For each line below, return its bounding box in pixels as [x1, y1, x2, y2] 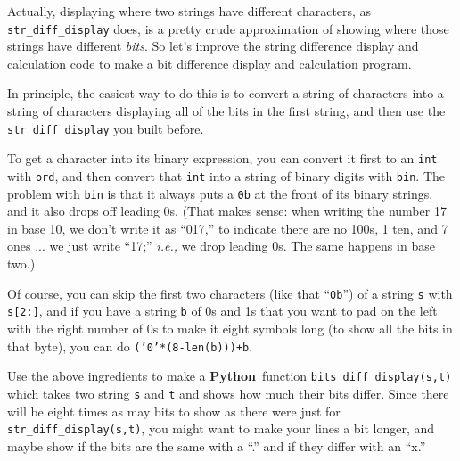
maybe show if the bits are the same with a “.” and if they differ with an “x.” [7, 436, 426, 455]
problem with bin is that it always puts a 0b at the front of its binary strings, [7, 184, 433, 202]
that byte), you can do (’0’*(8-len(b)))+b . [7, 336, 253, 355]
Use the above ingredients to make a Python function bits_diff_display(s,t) [7, 366, 452, 385]
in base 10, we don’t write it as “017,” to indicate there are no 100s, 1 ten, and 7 [7, 218, 448, 237]
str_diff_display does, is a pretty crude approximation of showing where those [7, 19, 449, 37]
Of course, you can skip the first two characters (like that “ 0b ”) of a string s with [7, 284, 453, 302]
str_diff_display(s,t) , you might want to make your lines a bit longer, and [7, 419, 435, 438]
